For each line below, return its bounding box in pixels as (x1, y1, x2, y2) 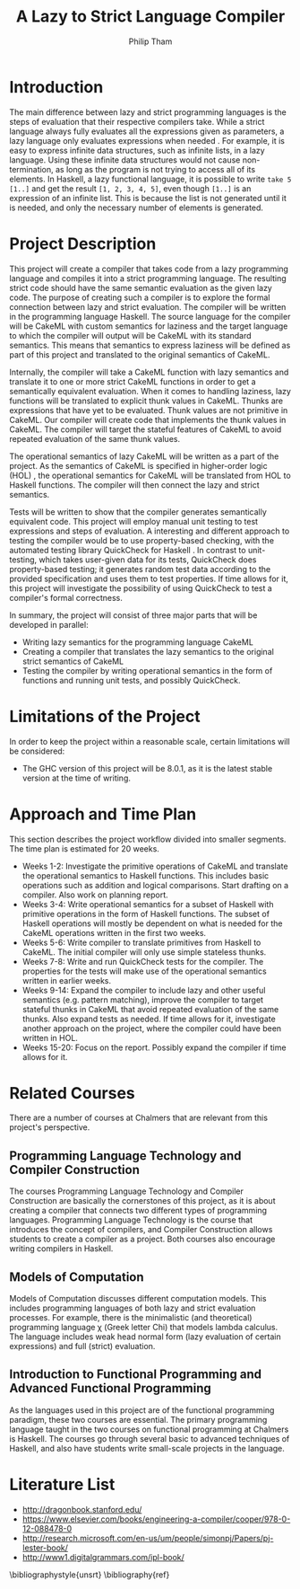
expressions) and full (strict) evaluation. (9, 1341, 156, 1352)
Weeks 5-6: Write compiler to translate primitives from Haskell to (21, 937, 261, 948)
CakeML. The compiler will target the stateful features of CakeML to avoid (9, 424, 282, 435)
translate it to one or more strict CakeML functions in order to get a (9, 375, 256, 387)
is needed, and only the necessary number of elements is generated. (9, 202, 264, 213)
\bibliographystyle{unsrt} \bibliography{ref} (9, 1569, 170, 1580)
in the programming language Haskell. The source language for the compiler (9, 311, 291, 322)
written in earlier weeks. (21, 975, 112, 985)
